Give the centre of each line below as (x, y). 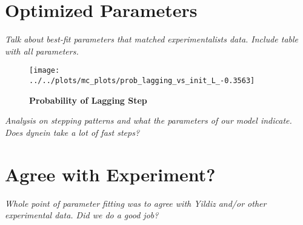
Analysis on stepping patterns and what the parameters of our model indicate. (148, 120)
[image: (45, 71)
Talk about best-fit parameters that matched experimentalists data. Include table (152, 39)
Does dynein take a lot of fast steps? (72, 132)
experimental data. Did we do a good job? (82, 215)
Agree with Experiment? (110, 174)
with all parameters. (42, 51)
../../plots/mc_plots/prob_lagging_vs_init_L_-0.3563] (142, 80)
